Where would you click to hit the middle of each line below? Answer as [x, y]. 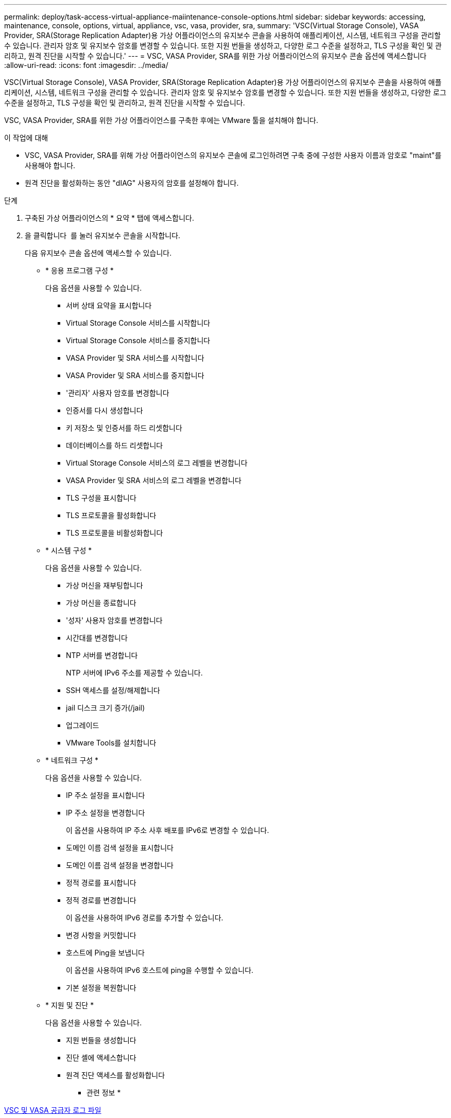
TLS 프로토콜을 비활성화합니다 [115, 533]
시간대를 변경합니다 [97, 638]
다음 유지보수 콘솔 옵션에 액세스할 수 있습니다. [98, 253]
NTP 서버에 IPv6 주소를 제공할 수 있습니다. [134, 673]
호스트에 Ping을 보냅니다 [105, 953]
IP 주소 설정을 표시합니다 [106, 795]
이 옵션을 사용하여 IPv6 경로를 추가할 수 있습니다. [145, 918]
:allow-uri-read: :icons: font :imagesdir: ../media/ [86, 65]
